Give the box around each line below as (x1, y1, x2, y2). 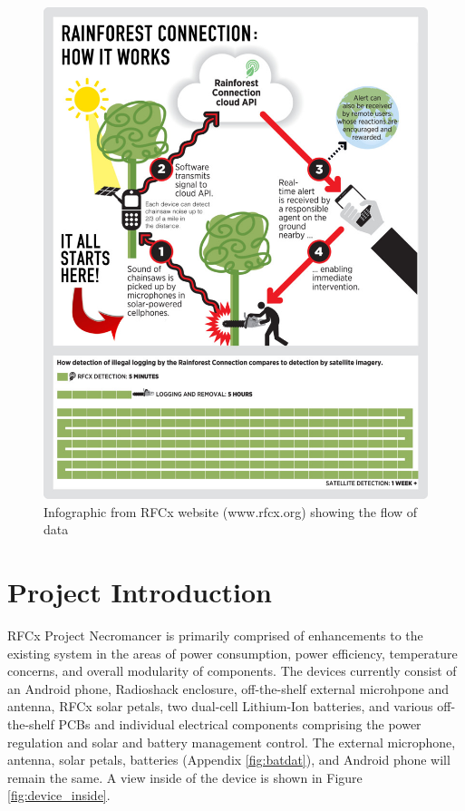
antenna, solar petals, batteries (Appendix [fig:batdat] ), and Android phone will (7, 750, 450, 769)
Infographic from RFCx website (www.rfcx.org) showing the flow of (44, 502, 418, 521)
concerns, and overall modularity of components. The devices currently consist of (7, 661, 457, 680)
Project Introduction (7, 573, 272, 610)
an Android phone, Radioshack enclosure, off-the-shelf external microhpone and (7, 679, 450, 698)
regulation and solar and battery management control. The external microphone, (7, 732, 456, 751)
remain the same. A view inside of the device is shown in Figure (7, 767, 363, 787)
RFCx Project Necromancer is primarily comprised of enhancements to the (7, 625, 423, 644)
